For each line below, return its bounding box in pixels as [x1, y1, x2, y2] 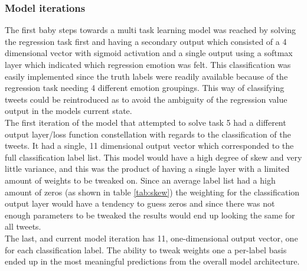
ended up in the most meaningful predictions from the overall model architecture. [5, 255, 300, 267]
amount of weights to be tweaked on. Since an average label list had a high [5, 174, 276, 186]
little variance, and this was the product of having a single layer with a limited [5, 162, 290, 175]
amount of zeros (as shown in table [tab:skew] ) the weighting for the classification [5, 185, 300, 198]
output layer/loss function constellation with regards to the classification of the [5, 128, 291, 140]
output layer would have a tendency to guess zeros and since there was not [5, 197, 275, 210]
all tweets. [5, 220, 41, 233]
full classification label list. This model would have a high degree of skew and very [5, 151, 302, 163]
